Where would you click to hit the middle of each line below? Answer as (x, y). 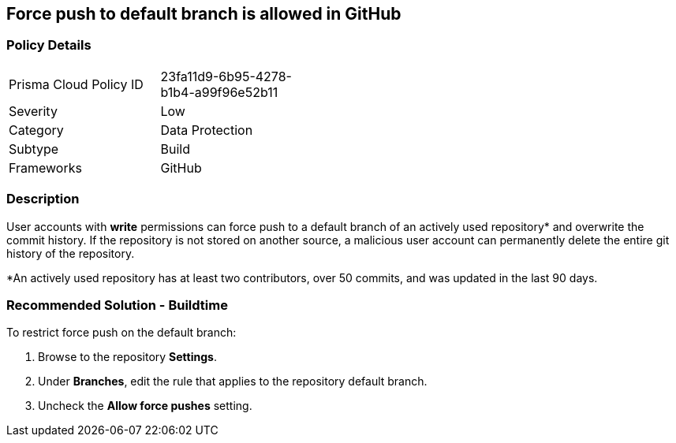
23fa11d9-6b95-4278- (226, 76)
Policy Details (49, 45)
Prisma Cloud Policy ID (76, 84)
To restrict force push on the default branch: (121, 333)
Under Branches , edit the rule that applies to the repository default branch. (233, 382)
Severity (33, 111)
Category (36, 130)
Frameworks (45, 168)
